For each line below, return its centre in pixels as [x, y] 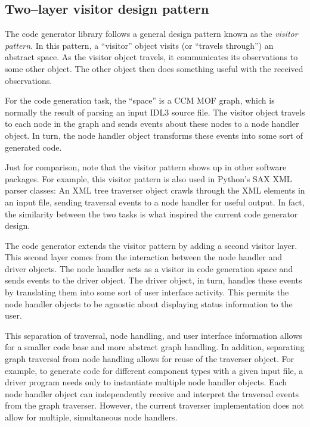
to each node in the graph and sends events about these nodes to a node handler [152, 124]
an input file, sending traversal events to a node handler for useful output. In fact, [155, 202]
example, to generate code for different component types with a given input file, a [154, 370]
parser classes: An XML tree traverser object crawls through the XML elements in [155, 190]
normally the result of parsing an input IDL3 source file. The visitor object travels [155, 112]
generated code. [33, 147]
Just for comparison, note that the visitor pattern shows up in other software [146, 167]
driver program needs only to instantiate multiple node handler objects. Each [146, 382]
